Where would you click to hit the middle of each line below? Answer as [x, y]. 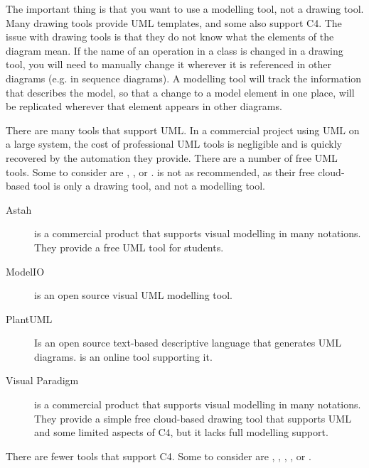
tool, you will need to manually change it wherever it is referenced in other [169, 64]
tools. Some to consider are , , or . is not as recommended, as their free [160, 172]
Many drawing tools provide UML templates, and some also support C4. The [174, 22]
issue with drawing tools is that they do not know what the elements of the [170, 37]
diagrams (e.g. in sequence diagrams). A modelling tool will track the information [184, 78]
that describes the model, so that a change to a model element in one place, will [180, 92]
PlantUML [29, 319]
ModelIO [25, 271]
